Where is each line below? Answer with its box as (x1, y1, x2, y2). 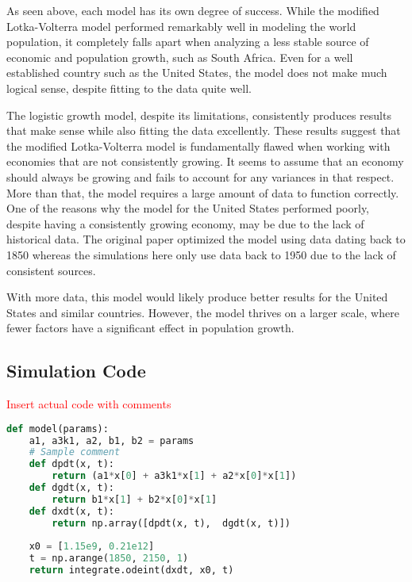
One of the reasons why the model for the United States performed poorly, (6, 200, 370, 216)
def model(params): (6, 423, 109, 435)
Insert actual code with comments (6, 396, 171, 412)
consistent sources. (6, 262, 96, 278)
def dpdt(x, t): (29, 458, 115, 470)
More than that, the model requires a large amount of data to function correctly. (6, 184, 399, 201)
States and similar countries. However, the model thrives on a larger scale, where (6, 304, 399, 320)
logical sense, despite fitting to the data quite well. (6, 79, 252, 96)
